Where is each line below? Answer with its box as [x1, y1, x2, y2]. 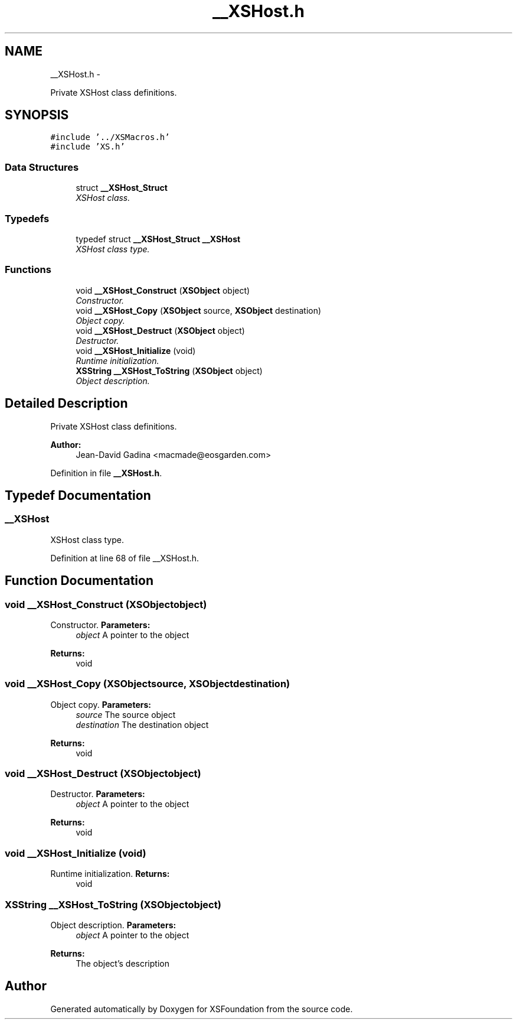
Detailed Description [5, 396, 128, 411]
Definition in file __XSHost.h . [50, 467, 162, 478]
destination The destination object [76, 719, 209, 730]
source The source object [76, 709, 176, 720]
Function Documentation [5, 573, 153, 589]
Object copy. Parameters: [50, 699, 151, 710]
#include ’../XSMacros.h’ [50, 132, 170, 142]
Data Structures [5, 161, 79, 173]
